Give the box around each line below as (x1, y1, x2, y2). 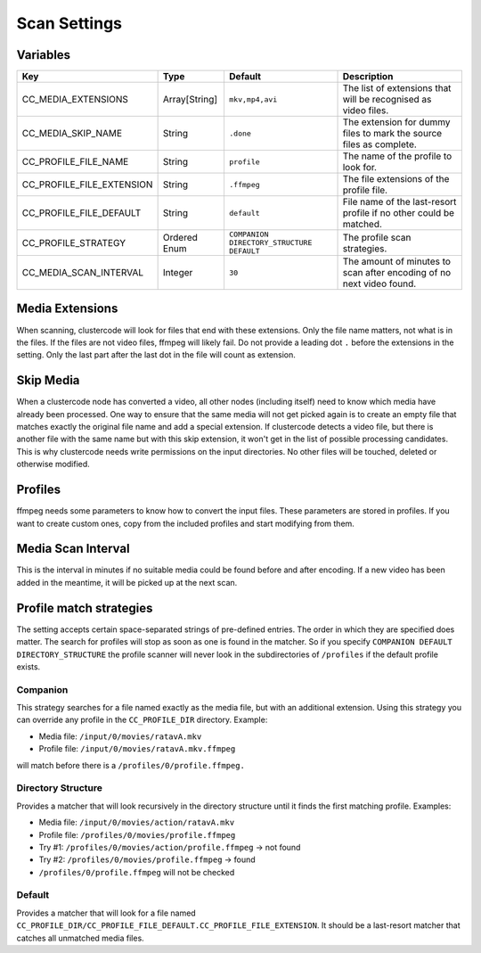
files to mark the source (342, 127, 443, 140)
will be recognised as (342, 94, 432, 106)
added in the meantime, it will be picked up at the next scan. (16, 577, 238, 587)
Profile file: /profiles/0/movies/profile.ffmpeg (38, 829, 236, 840)
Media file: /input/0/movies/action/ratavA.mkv (38, 817, 235, 828)
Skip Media (16, 373, 80, 388)
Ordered (162, 231, 198, 243)
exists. (16, 661, 41, 672)
